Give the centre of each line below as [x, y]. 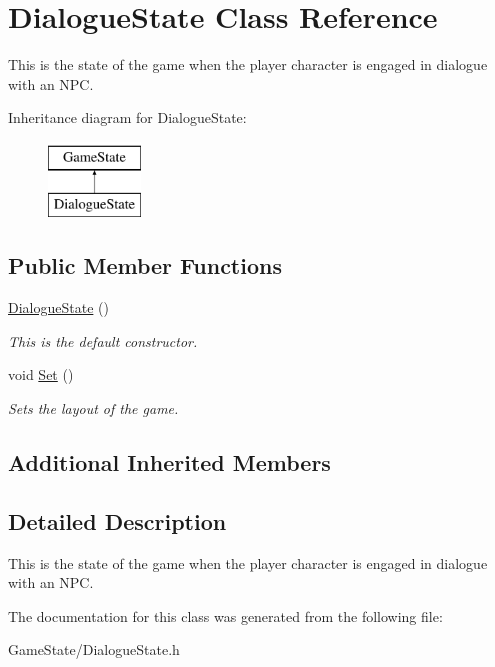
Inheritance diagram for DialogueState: [127, 117]
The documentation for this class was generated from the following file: [225, 615]
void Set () [41, 374]
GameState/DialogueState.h [94, 649]
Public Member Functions [145, 265]
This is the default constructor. [103, 340]
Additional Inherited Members [169, 462]
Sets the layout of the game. [93, 408]
